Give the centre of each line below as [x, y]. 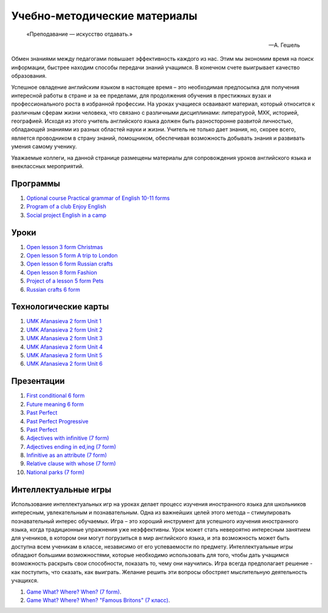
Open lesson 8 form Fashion [62, 272]
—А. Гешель [284, 45]
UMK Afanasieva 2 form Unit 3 [64, 338]
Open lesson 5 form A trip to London [72, 255]
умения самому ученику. [44, 146]
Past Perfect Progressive [57, 421]
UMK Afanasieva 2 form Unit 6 [64, 364]
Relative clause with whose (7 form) [71, 464]
